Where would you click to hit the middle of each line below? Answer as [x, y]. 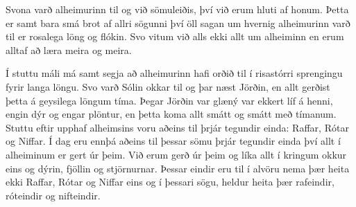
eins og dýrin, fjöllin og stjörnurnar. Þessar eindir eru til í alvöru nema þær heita [178, 168]
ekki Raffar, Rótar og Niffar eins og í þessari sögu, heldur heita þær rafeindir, [170, 182]
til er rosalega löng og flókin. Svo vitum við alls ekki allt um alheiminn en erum [175, 36]
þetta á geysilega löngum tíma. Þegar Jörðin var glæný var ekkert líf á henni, [169, 100]
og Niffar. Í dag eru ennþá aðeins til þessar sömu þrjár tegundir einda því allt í [173, 141]
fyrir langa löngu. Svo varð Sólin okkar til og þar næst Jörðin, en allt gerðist [168, 86]
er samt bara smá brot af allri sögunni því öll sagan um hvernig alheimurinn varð [178, 22]
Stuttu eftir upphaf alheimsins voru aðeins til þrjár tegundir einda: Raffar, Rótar [177, 127]
